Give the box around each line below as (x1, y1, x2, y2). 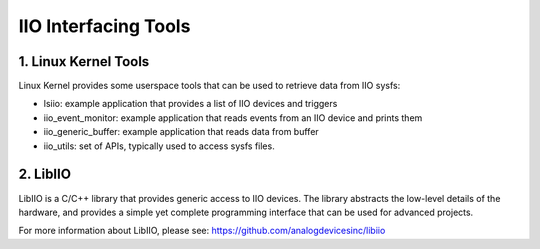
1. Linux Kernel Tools (18, 53, 150, 70)
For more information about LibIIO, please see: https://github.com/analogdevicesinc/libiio (18, 225, 386, 237)
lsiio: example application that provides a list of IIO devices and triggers (43, 98, 338, 110)
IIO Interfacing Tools (18, 15, 191, 37)
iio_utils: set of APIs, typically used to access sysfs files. (43, 140, 275, 152)
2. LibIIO (18, 166, 72, 183)
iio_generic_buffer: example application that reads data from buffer (43, 126, 319, 138)
